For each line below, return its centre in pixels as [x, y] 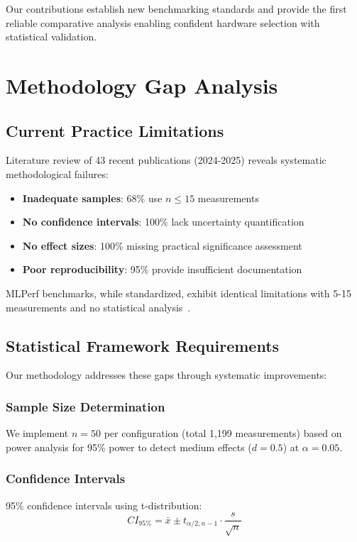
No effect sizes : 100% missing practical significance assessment [162, 245]
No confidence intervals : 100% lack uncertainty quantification [163, 222]
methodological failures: [57, 173]
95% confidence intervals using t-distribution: [104, 505]
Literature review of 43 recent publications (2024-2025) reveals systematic [166, 160]
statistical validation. [51, 37]
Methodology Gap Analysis [142, 85]
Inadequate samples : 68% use [92, 198]
